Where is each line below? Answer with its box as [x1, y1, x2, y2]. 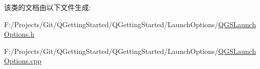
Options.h [4, 29, 34, 39]
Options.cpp [4, 55, 41, 66]
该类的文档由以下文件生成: [4, 2, 91, 12]
